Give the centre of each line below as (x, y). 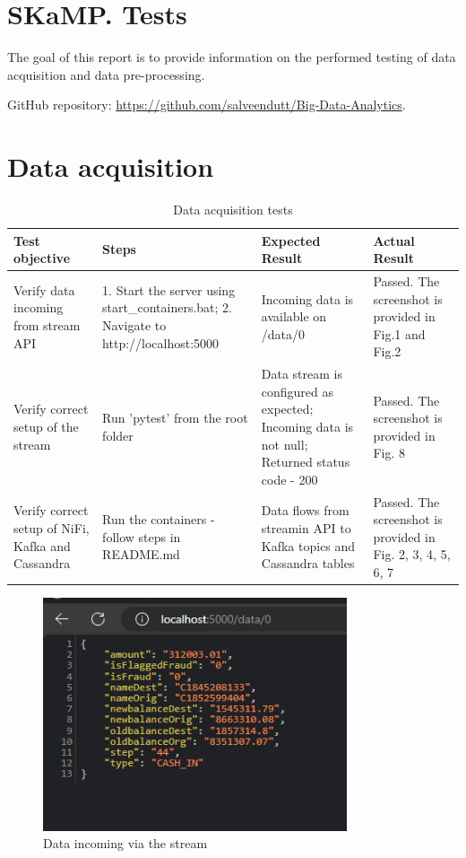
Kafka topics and (308, 545)
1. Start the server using (169, 289)
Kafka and (42, 545)
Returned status (306, 462)
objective (42, 258)
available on (294, 316)
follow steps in (142, 536)
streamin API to (306, 528)
